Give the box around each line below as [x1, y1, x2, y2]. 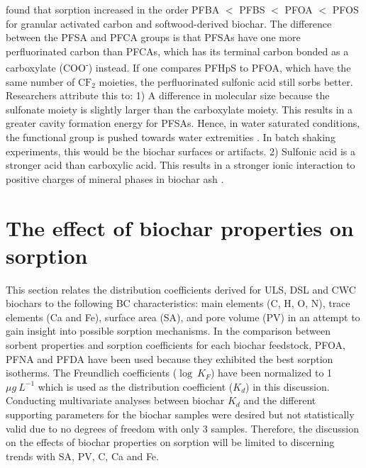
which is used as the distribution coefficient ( [38, 379, 233, 394]
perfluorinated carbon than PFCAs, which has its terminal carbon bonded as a [6, 43, 349, 58]
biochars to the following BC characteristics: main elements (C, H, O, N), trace [6, 296, 350, 311]
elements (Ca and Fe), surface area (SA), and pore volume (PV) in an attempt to [6, 309, 360, 324]
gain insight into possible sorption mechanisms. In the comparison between [6, 323, 331, 338]
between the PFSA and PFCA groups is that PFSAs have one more [6, 30, 301, 45]
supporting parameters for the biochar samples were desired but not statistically [6, 407, 355, 422]
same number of [6, 74, 75, 89]
